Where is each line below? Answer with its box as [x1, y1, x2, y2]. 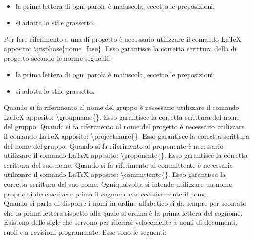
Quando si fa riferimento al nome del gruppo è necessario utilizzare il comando [4, 102, 239, 112]
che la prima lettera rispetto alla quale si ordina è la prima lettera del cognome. [4, 207, 243, 218]
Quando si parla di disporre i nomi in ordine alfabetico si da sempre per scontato [4, 198, 247, 208]
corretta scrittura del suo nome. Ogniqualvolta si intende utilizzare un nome [4, 178, 232, 189]
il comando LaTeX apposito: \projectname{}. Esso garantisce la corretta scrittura [4, 131, 249, 141]
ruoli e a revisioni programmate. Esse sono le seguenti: [4, 226, 167, 237]
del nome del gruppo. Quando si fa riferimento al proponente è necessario [4, 140, 224, 151]
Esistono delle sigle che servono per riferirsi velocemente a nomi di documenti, [4, 217, 237, 227]
